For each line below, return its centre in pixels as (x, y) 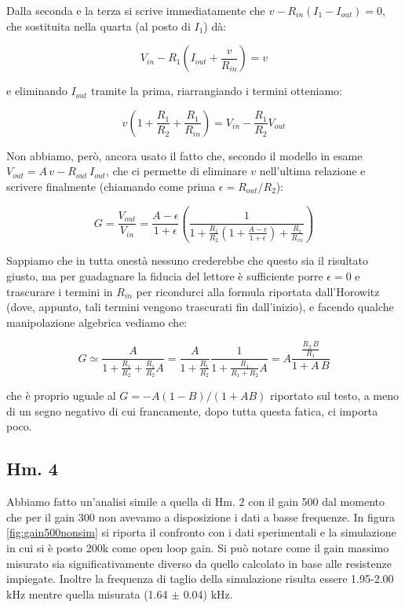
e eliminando (37, 91)
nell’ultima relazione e (312, 171)
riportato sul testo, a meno (335, 396)
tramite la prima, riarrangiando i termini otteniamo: (216, 91)
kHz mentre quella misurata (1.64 (87, 593)
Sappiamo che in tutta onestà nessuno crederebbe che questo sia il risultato (188, 260)
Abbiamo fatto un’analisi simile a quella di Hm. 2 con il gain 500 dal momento (195, 502)
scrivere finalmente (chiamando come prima (111, 186)
